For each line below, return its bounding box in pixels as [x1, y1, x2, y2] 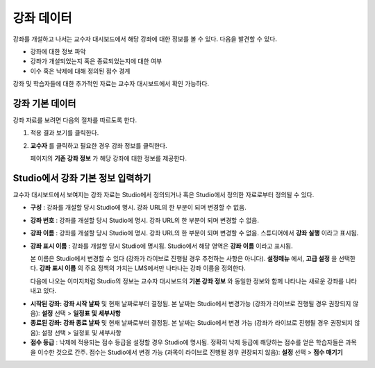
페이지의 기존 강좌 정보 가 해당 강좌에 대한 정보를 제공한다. [30, 154, 187, 162]
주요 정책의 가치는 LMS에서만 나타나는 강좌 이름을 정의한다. [84, 264, 246, 272]
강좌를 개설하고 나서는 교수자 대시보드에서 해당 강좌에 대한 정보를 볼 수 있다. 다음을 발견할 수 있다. [12, 35, 278, 43]
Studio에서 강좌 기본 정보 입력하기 [12, 172, 152, 184]
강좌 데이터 [12, 10, 72, 26]
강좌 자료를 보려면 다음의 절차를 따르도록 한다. [12, 116, 137, 124]
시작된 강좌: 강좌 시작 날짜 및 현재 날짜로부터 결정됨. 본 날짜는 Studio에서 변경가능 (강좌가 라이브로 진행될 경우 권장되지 [30, 299, 351, 308]
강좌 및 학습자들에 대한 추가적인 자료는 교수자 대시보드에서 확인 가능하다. [12, 80, 210, 88]
